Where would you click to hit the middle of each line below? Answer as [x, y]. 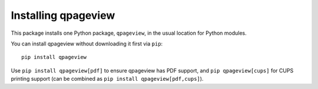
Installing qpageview [63, 15]
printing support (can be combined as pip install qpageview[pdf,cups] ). [107, 79]
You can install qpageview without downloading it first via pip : [87, 44]
